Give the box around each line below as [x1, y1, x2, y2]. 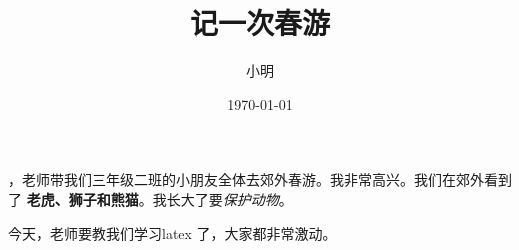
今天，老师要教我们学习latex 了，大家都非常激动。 [8, 222, 337, 243]
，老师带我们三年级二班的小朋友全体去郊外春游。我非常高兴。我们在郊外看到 [8, 169, 512, 190]
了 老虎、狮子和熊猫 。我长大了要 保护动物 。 [8, 188, 293, 209]
